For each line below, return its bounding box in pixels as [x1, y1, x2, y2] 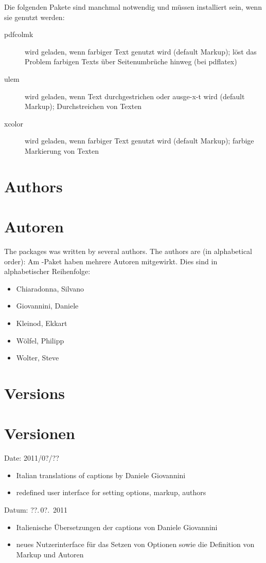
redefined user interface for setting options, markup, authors [16, 487, 206, 498]
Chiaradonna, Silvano [16, 283, 84, 294]
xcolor [4, 118, 23, 129]
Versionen [4, 423, 75, 444]
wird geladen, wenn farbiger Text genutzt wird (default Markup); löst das [25, 46, 257, 57]
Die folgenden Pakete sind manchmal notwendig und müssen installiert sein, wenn [4, 2, 262, 12]
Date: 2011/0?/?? [4, 452, 59, 463]
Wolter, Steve [16, 352, 59, 363]
